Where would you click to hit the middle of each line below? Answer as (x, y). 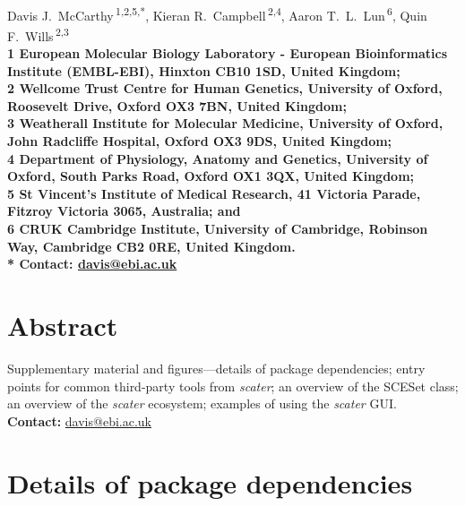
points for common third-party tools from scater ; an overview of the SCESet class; (233, 386)
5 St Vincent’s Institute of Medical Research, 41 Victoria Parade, (214, 193)
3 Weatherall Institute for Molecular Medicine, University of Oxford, (225, 123)
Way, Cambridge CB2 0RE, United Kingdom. (151, 246)
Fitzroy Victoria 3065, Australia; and (124, 211)
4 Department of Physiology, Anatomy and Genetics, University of (218, 158)
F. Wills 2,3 (38, 34)
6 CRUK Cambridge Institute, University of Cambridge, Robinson (218, 229)
